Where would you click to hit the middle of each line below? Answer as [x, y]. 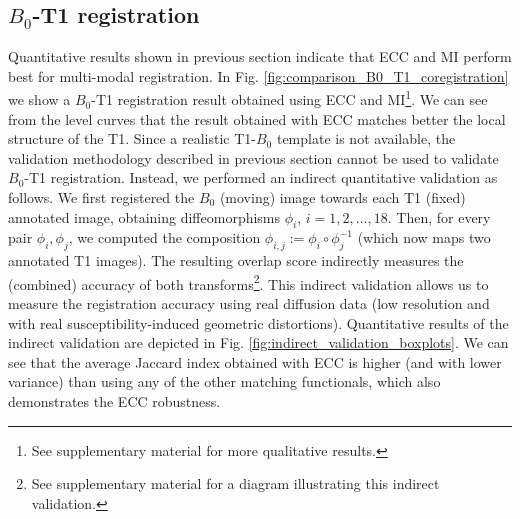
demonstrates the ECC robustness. [114, 401]
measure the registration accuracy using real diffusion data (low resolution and [249, 303]
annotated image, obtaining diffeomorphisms [144, 216]
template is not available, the [366, 138]
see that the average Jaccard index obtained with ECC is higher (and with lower [255, 361]
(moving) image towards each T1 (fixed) [342, 197]
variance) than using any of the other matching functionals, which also [224, 381]
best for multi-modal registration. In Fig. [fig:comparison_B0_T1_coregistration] [258, 75]
